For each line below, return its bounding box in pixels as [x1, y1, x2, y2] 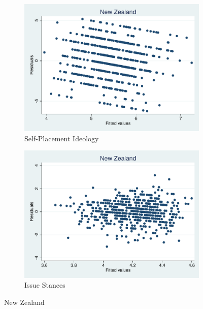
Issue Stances [24, 280, 65, 290]
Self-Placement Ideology [24, 133, 99, 143]
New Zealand [4, 296, 45, 307]
